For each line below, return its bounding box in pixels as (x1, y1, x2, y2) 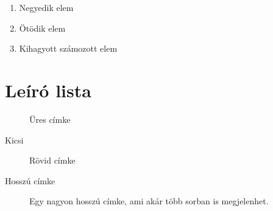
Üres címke (29, 112, 71, 125)
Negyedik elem (19, 1, 74, 13)
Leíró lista (5, 77, 91, 102)
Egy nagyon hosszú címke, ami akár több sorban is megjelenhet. (29, 195, 269, 207)
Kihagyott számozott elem (19, 42, 118, 55)
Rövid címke (29, 154, 76, 167)
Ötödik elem (19, 21, 66, 34)
